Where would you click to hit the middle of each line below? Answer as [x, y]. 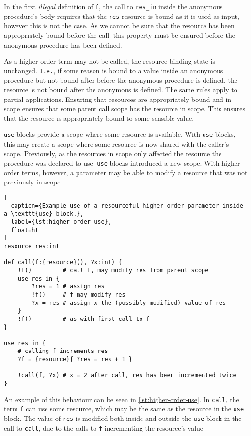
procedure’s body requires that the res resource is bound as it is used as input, [122, 16]
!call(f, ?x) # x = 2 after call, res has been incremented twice [127, 376]
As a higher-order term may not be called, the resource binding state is [110, 61]
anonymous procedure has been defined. [63, 44]
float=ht [25, 230]
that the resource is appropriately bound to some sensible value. [99, 118]
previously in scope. [33, 182]
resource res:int [32, 246]
